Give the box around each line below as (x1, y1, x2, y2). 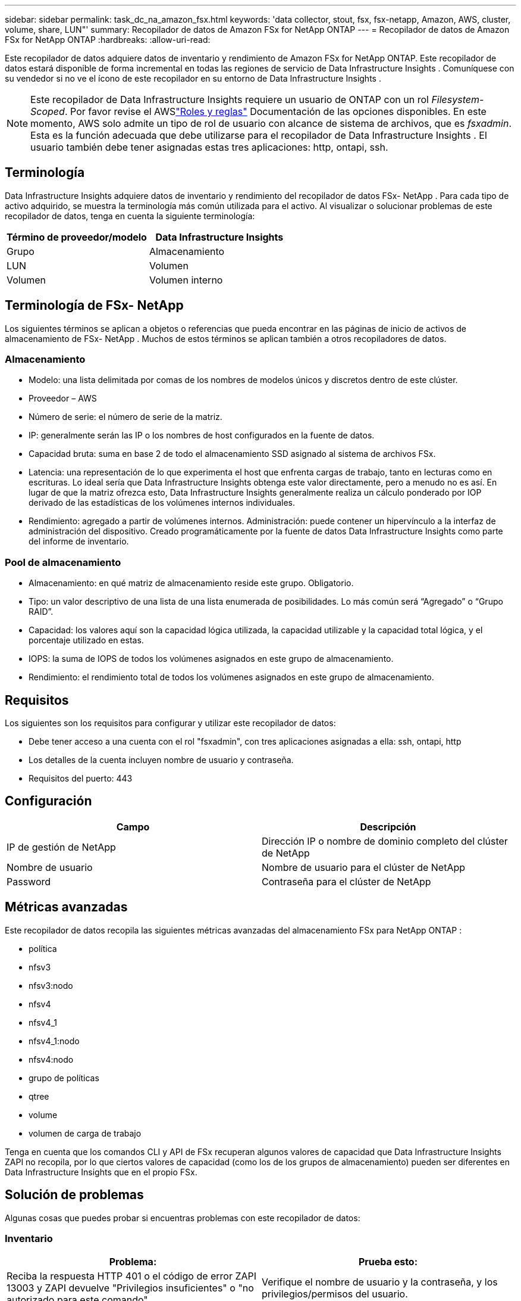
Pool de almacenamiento (5, 556, 121, 568)
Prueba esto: (358, 1256, 418, 1268)
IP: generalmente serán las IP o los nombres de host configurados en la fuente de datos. (29, 430, 375, 441)
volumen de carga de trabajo (29, 1128, 142, 1138)
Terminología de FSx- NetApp (5, 298, 184, 313)
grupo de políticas (29, 1072, 99, 1083)
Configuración (5, 793, 92, 809)
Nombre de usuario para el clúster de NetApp (262, 861, 466, 873)
